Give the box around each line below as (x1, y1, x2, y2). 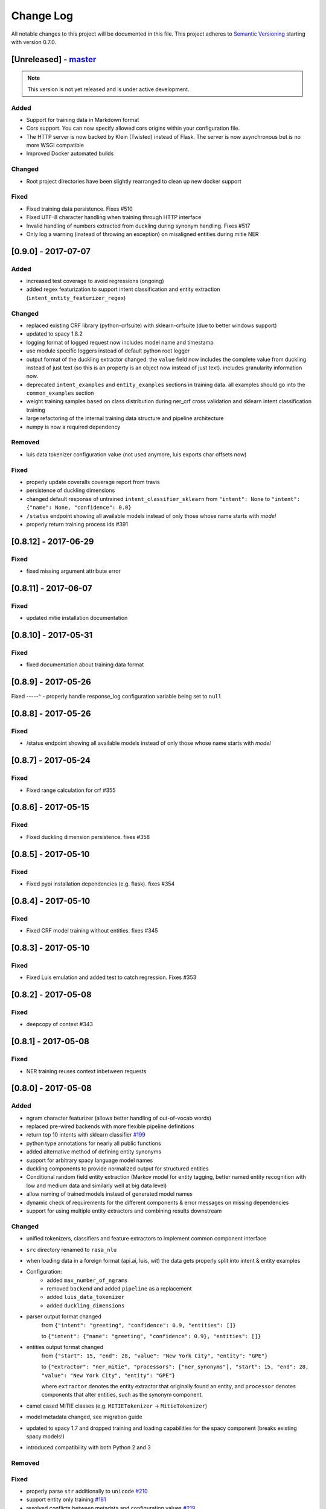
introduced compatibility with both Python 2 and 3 (26, 1444, 151, 1451)
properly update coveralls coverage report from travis (26, 478, 160, 485)
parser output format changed (26, 1313, 102, 1320)
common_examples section (26, 389, 94, 397)
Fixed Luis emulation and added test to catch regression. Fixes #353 (26, 974, 197, 981)
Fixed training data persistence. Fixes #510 (26, 205, 133, 212)
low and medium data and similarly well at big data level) (26, 1182, 167, 1189)
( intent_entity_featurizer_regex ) (26, 294, 126, 301)
